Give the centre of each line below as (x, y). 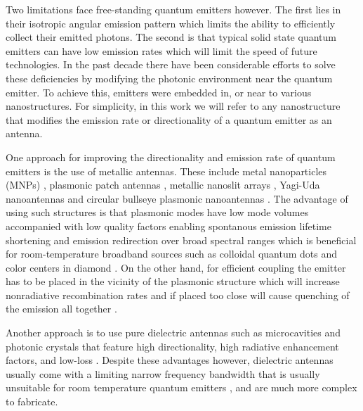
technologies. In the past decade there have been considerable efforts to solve (171, 64)
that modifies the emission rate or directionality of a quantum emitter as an (169, 119)
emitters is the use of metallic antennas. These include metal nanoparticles (166, 171)
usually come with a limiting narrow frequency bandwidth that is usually (163, 373)
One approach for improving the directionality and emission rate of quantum (171, 157)
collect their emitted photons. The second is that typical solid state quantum (171, 37)
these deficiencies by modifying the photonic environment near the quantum (169, 78)
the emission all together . (61, 309)
